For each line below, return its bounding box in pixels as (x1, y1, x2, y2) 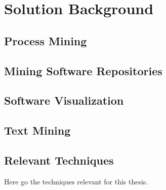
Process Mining (4, 33, 87, 48)
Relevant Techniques (4, 152, 114, 168)
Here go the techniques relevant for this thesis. (4, 176, 148, 186)
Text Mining (4, 122, 71, 138)
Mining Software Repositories (4, 62, 162, 78)
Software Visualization (4, 92, 124, 108)
